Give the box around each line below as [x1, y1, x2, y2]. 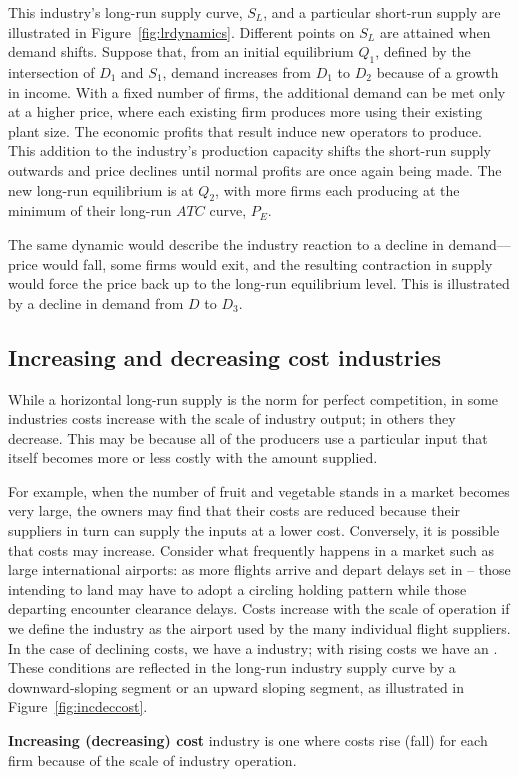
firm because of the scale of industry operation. [8, 749, 297, 770]
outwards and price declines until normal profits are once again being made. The [8, 159, 502, 180]
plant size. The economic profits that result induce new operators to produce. [8, 120, 482, 141]
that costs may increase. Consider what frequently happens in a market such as [8, 539, 494, 560]
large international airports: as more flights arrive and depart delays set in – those [8, 559, 511, 580]
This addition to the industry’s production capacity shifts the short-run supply [8, 140, 491, 161]
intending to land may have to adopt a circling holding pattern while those [8, 578, 467, 599]
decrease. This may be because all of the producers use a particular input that [8, 427, 488, 448]
